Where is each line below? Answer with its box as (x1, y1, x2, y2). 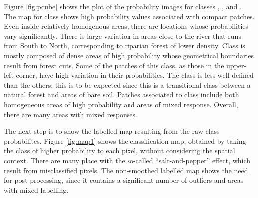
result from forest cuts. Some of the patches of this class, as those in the (4, 60, 224, 70)
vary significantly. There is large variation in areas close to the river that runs (4, 30, 241, 41)
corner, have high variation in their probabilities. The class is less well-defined (16, 70, 254, 80)
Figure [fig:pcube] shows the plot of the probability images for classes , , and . (4, 1, 242, 11)
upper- (226, 60, 247, 70)
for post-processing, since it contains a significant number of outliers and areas (4, 175, 244, 185)
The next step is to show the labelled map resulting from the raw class (4, 126, 220, 136)
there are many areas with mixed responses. (4, 109, 137, 119)
